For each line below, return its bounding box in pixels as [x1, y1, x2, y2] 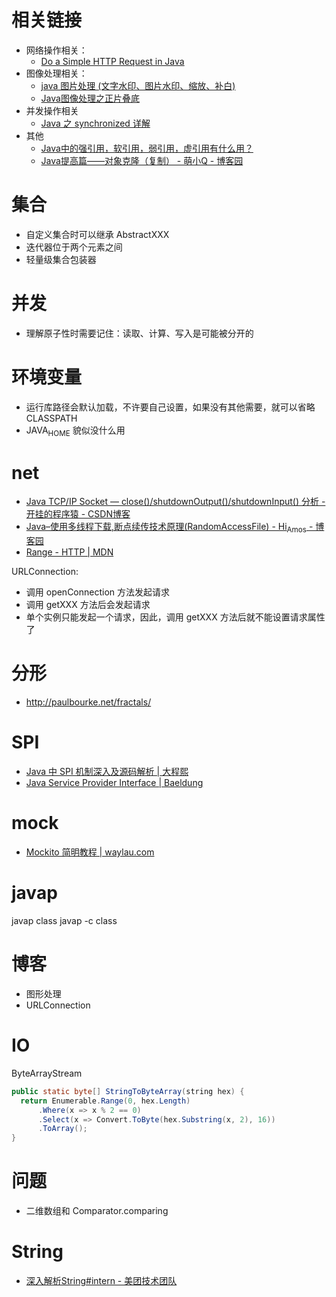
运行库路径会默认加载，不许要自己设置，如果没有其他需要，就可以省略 [25, 401, 316, 413]
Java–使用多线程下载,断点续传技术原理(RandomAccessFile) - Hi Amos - [25, 521, 314, 535]
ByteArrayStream [11, 1067, 83, 1079]
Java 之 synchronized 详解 [40, 117, 151, 129]
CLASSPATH [25, 412, 78, 424]
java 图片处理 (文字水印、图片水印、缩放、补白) [40, 79, 236, 91]
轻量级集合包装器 [25, 253, 97, 265]
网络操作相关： [25, 44, 88, 56]
